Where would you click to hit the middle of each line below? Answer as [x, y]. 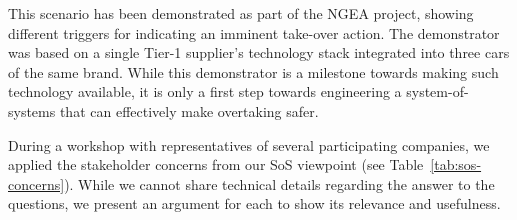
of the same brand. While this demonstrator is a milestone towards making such [253, 71]
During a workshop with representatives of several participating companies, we [249, 144]
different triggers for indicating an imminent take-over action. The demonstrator [254, 32]
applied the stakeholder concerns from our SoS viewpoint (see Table [216, 164]
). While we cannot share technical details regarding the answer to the [279, 183]
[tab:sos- [456, 164]
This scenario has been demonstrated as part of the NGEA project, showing [241, 13]
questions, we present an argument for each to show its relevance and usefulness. [254, 203]
